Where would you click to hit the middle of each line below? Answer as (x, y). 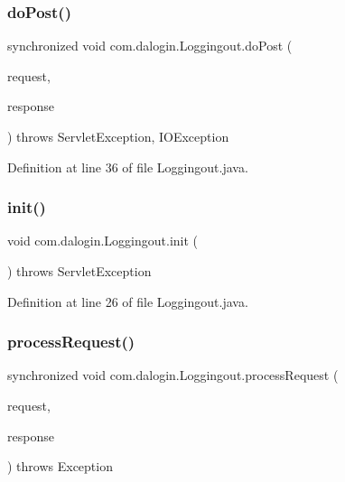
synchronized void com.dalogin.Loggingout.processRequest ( (173, 375)
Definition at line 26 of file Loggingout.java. (128, 301)
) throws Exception (60, 466)
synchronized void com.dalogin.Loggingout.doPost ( (150, 46)
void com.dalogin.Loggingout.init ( (103, 241)
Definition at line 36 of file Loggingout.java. (128, 167)
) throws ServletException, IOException (118, 136)
